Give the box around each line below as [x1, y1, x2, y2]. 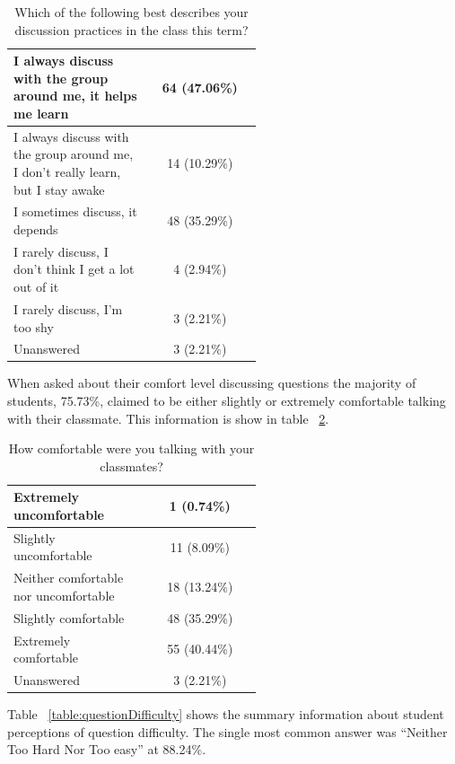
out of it [13, 277, 59, 296]
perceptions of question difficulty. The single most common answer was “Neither [7, 722, 448, 741]
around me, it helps [13, 86, 137, 105]
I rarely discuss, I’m [13, 299, 123, 318]
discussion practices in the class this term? [14, 20, 249, 39]
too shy [13, 317, 54, 336]
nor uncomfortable [13, 585, 115, 604]
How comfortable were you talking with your [8, 439, 255, 458]
